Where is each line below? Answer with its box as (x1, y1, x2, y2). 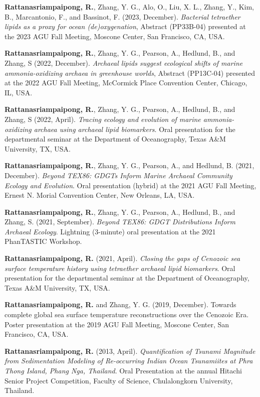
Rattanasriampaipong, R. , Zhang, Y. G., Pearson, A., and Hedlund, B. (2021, (5, 160, 254, 171)
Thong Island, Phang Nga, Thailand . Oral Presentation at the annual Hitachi (5, 365, 242, 375)
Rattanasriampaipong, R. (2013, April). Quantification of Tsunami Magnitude (5, 345, 255, 356)
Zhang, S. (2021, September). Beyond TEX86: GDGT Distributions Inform (5, 216, 235, 227)
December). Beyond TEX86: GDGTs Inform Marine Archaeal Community (5, 170, 232, 180)
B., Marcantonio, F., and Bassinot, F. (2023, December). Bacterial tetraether (5, 11, 240, 22)
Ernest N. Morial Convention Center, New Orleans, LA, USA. (5, 190, 195, 200)
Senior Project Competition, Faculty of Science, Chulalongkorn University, (5, 375, 233, 385)
